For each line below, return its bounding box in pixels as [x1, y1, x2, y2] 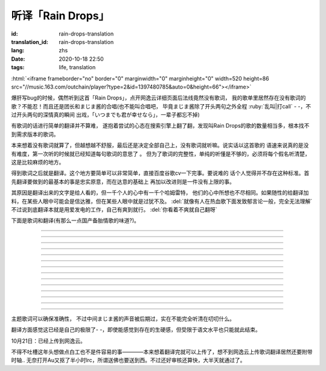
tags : [11, 64, 25, 71]
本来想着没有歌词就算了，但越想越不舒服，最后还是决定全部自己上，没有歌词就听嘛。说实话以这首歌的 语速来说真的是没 [11, 142, 309, 149]
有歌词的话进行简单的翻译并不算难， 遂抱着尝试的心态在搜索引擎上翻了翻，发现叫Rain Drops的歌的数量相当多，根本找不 [11, 122, 310, 129]
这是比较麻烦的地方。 [11, 158, 65, 166]
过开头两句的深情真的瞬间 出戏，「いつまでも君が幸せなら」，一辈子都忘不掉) [11, 111, 200, 119]
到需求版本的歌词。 [11, 130, 59, 138]
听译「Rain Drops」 [11, 9, 110, 22]
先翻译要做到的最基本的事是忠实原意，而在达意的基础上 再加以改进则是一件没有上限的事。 [11, 178, 235, 185]
